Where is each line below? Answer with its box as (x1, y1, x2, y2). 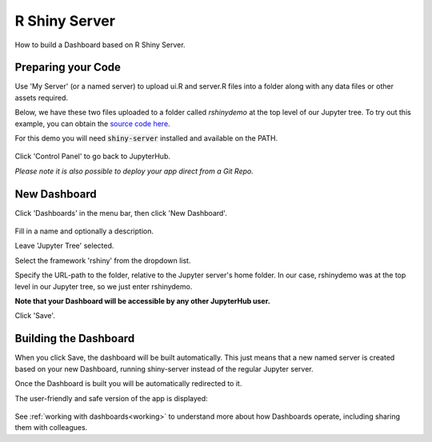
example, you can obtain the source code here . (14, 118, 171, 128)
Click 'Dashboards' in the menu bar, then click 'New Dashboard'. (14, 208, 227, 217)
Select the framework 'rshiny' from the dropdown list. (14, 256, 191, 265)
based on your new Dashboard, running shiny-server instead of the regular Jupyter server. (14, 364, 314, 373)
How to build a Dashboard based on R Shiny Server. (14, 40, 186, 50)
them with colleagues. (14, 423, 88, 432)
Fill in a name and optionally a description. (14, 226, 154, 236)
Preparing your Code (14, 61, 122, 74)
